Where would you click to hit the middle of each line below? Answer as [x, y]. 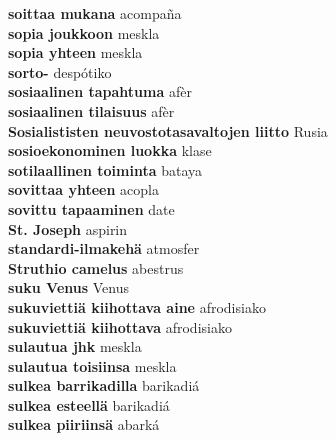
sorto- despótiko [60, 71]
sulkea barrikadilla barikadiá [104, 385]
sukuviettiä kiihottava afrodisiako [120, 326]
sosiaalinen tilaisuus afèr [91, 110]
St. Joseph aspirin [68, 228]
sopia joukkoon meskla [84, 32]
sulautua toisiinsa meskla [92, 365]
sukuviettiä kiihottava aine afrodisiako [137, 306]
